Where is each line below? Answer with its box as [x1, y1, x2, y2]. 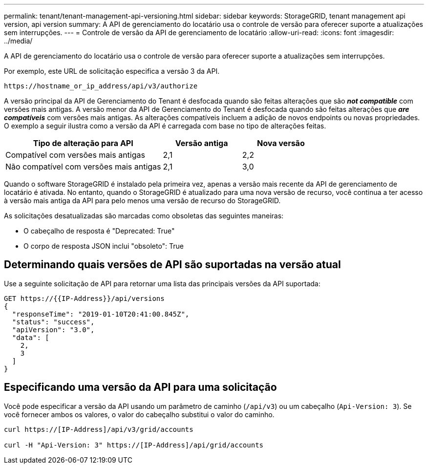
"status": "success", [12, 318, 95, 326]
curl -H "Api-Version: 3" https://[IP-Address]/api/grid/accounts [4, 441, 264, 449]
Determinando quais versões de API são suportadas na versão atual [4, 258, 341, 271]
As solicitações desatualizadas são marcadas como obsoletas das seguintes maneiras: [4, 212, 284, 220]
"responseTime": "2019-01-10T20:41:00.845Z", [12, 310, 190, 318]
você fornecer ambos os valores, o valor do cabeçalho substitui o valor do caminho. [4, 410, 275, 419]
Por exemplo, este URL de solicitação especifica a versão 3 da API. [4, 67, 220, 75]
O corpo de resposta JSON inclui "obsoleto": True [23, 242, 184, 250]
